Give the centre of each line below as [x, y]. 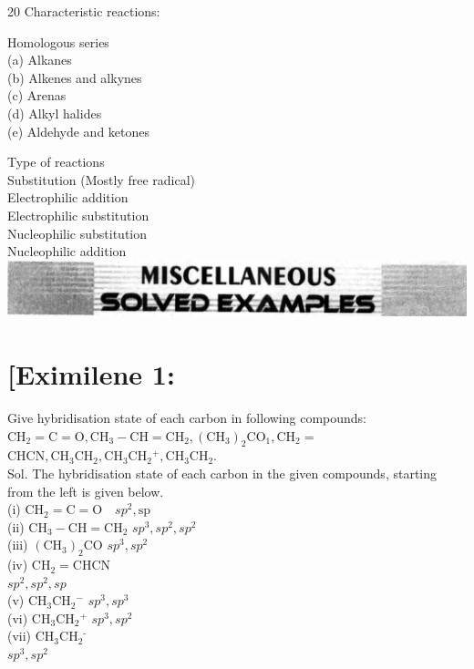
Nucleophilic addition [67, 251]
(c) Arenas [37, 95]
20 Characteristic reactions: [84, 11]
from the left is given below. [86, 491]
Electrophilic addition [68, 197]
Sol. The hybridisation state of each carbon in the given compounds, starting [222, 473]
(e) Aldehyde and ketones [79, 131]
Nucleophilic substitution [77, 233]
